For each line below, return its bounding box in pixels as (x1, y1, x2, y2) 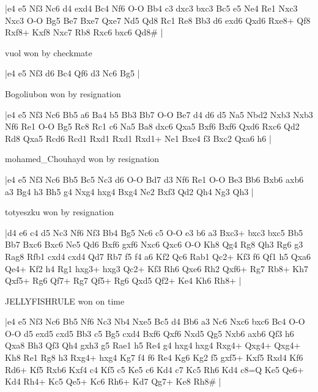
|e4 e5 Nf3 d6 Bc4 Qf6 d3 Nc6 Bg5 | (5, 67, 140, 80)
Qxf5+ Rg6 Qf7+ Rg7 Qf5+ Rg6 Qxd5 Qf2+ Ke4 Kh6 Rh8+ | (5, 274, 242, 287)
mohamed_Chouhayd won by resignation (5, 152, 160, 165)
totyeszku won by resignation (5, 205, 114, 218)
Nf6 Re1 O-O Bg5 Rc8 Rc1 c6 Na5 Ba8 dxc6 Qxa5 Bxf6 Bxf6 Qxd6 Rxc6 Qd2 (5, 120, 300, 133)
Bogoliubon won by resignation (5, 87, 121, 100)
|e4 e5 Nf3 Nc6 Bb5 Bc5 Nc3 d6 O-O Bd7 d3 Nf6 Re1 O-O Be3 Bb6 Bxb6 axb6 (5, 172, 304, 185)
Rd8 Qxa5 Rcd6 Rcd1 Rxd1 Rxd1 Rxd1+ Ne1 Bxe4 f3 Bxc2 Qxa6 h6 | (5, 131, 272, 144)
